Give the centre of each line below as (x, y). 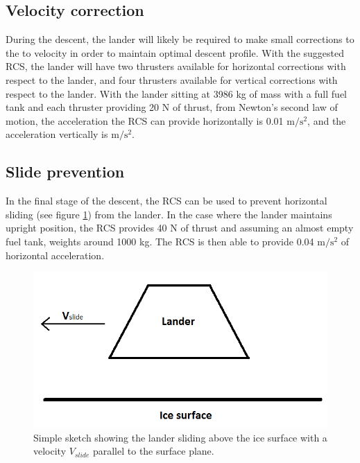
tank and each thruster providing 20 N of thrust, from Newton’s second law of (172, 107)
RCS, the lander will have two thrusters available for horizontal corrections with (176, 66)
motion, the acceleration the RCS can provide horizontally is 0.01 (145, 120)
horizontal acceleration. (55, 255)
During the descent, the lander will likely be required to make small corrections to (180, 39)
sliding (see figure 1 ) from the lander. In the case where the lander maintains (169, 214)
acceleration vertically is (57, 134)
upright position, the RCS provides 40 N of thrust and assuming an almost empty (180, 228)
